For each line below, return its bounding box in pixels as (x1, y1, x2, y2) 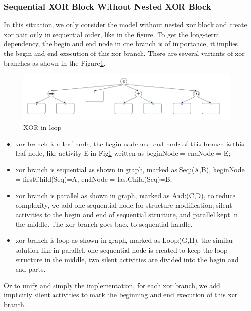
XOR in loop (23, 122, 62, 132)
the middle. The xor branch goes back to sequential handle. (15, 219, 193, 229)
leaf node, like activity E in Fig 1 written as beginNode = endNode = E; (15, 148, 231, 158)
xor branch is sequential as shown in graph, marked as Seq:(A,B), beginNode (15, 164, 245, 174)
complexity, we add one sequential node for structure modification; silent (15, 200, 232, 210)
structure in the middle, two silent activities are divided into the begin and (15, 254, 239, 264)
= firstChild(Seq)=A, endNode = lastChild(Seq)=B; (15, 174, 172, 184)
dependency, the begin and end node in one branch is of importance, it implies (4, 38, 238, 49)
